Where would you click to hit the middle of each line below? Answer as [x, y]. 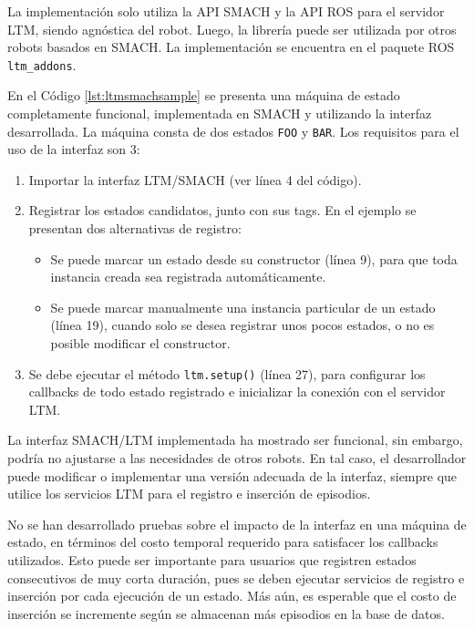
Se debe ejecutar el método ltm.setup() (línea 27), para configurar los [227, 373]
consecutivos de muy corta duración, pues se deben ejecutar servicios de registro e [236, 577]
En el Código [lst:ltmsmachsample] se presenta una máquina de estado [204, 95]
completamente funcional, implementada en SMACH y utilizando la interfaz [220, 113]
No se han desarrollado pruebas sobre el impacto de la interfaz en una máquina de [237, 524]
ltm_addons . [42, 64]
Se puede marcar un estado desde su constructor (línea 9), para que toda [254, 258]
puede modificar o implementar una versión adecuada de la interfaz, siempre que [232, 475]
